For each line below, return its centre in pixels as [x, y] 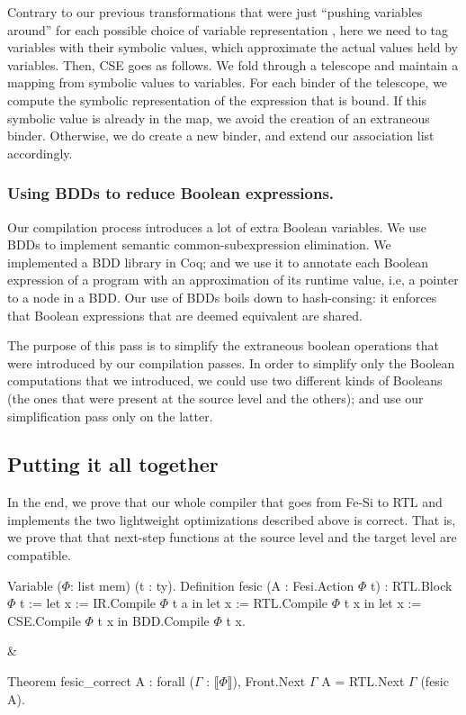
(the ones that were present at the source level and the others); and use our [215, 398]
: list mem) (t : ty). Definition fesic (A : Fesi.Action [212, 585]
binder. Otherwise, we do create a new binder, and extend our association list [221, 136]
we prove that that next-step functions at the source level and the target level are [232, 537]
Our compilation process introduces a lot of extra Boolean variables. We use [217, 226]
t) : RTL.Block [411, 585]
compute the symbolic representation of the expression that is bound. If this [217, 100]
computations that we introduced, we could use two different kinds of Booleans [225, 380]
